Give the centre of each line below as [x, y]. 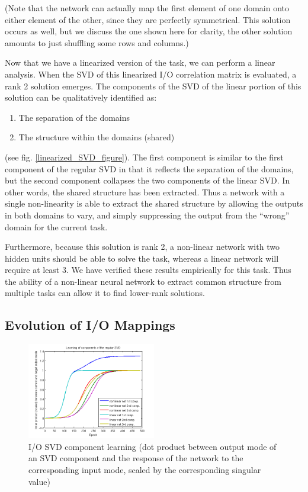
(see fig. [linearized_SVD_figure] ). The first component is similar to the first [144, 157]
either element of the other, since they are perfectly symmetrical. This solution [148, 19]
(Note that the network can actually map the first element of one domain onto [147, 8]
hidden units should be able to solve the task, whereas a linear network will [142, 258]
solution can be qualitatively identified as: [81, 97]
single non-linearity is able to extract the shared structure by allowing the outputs [154, 203]
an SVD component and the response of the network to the [136, 458]
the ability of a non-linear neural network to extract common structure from [143, 281]
